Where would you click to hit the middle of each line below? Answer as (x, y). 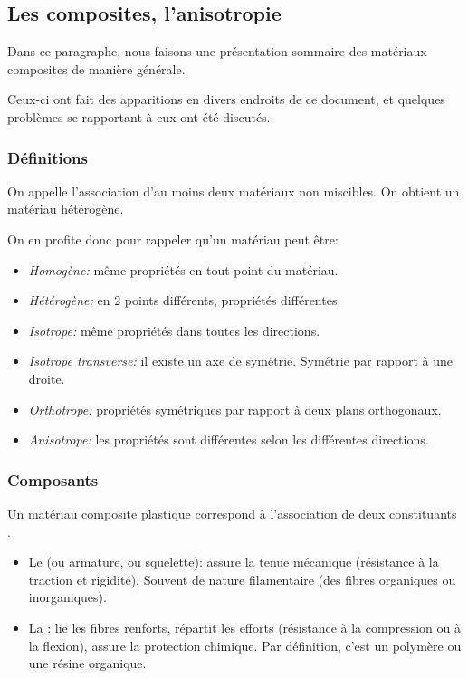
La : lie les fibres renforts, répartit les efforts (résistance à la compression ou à (244, 627)
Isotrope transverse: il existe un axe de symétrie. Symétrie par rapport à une (240, 361)
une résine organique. (87, 663)
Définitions (48, 157)
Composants (53, 479)
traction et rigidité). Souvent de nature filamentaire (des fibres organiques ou (242, 579)
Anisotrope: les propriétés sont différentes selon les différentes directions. (229, 439)
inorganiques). (67, 597)
